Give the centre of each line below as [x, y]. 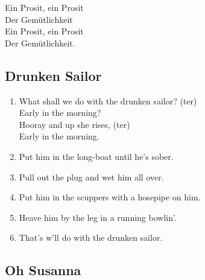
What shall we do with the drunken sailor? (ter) [108, 100]
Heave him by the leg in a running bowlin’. [98, 217]
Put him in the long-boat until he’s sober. [96, 156]
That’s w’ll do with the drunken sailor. [91, 237]
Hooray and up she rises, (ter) [74, 124]
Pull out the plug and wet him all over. [91, 177]
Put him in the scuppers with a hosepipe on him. [110, 197]
